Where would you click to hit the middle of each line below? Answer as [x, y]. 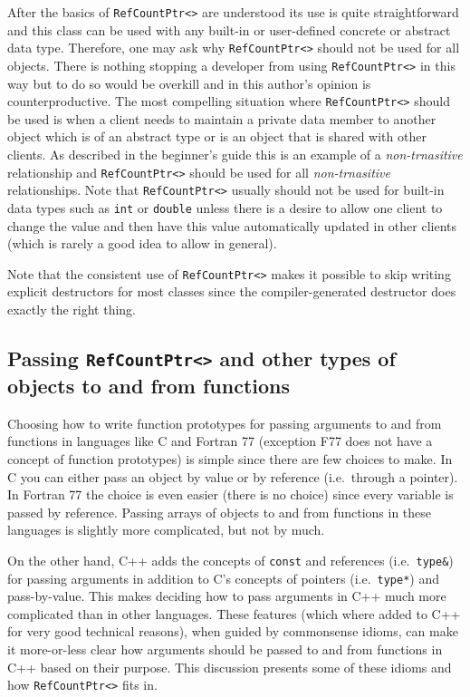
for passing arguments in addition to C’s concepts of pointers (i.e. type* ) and [224, 578]
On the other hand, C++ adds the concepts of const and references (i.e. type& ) [230, 560]
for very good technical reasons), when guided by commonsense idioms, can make [233, 631]
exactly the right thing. [72, 309]
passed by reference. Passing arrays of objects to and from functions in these [220, 512]
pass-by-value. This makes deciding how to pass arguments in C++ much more [227, 596]
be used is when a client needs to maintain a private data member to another [222, 118]
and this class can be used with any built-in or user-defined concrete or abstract [229, 29]
